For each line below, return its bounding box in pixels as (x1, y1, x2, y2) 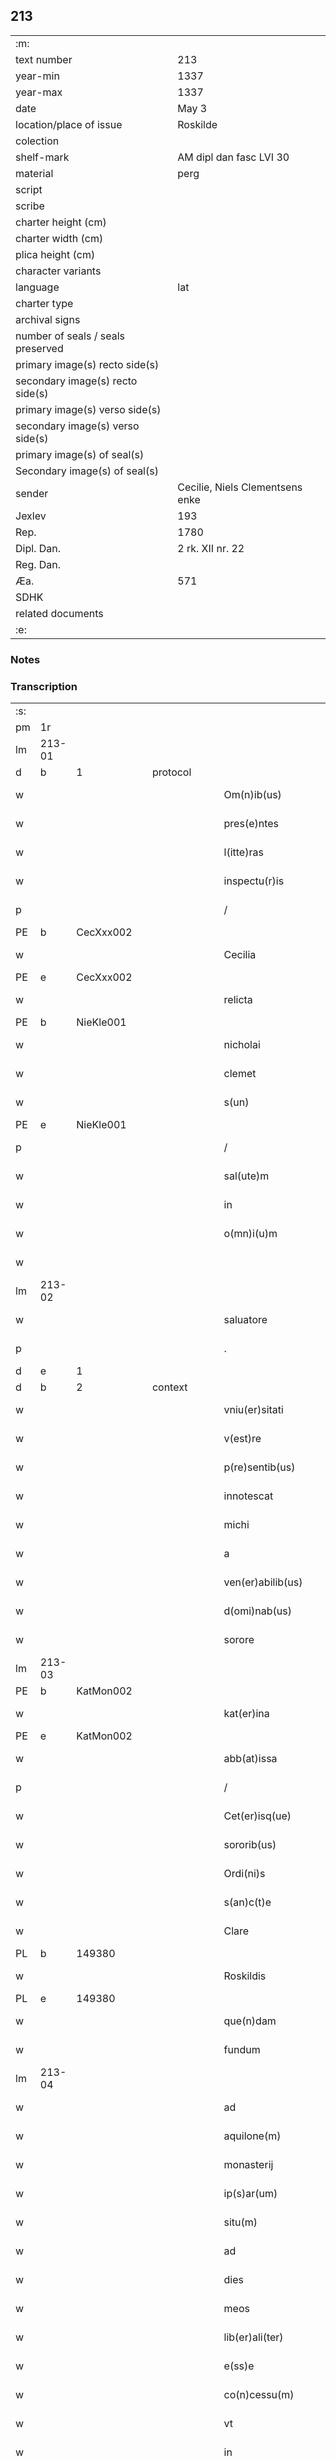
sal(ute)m (223, 1169, 270, 1183)
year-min (15, 69, 60, 83)
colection (15, 134, 60, 148)
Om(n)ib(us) (223, 788, 282, 802)
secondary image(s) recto (15, 374, 138, 388)
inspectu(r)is (223, 874, 285, 888)
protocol (151, 765, 192, 779)
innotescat (223, 1489, 274, 1503)
